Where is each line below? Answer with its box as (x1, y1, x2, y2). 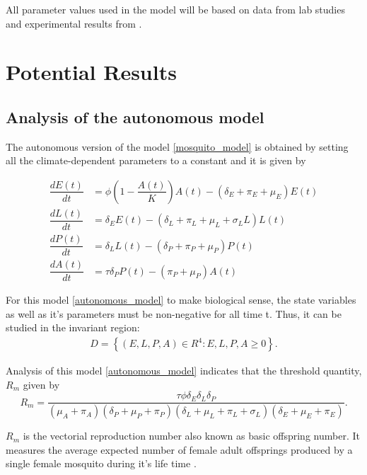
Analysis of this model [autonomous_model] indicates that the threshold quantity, (6, 363, 362, 378)
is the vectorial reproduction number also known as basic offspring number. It (23, 428, 360, 443)
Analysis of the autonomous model (6, 105, 264, 127)
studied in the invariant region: (6, 320, 140, 335)
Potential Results (6, 57, 177, 86)
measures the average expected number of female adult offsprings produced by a (6, 442, 353, 457)
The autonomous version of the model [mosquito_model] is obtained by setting (6, 139, 349, 154)
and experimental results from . (6, 16, 142, 30)
